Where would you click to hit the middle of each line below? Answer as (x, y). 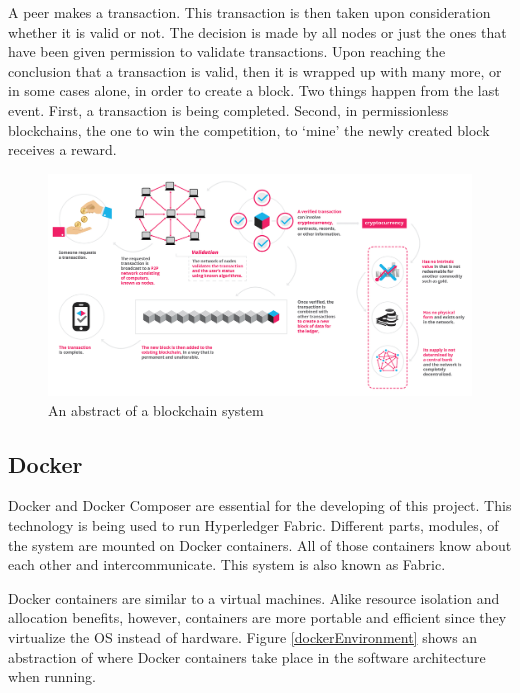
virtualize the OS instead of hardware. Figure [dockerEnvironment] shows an (243, 637)
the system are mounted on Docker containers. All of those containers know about (260, 544)
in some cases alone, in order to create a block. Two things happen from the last (254, 90)
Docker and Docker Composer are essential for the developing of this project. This (260, 505)
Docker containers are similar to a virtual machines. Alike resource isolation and (254, 597)
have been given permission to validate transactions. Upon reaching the (227, 51)
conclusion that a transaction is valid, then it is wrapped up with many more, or (255, 70)
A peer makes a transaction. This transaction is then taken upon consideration (249, 12)
